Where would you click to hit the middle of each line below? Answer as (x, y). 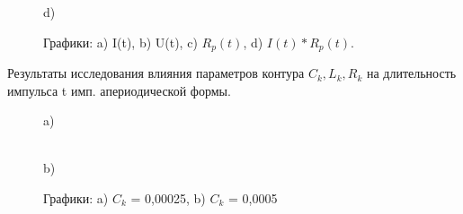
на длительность (411, 73)
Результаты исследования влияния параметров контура (156, 73)
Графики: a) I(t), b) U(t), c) (120, 42)
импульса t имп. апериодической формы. (119, 90)
